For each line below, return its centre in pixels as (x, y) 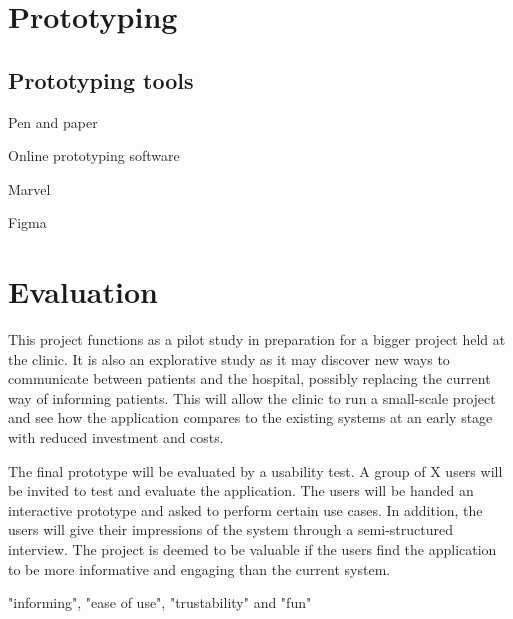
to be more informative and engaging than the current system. (199, 568)
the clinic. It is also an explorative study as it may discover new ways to (229, 358)
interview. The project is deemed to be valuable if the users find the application (252, 549)
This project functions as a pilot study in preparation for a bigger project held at (257, 339)
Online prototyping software (94, 155)
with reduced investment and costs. (116, 437)
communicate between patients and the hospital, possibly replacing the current (249, 378)
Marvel (29, 188)
